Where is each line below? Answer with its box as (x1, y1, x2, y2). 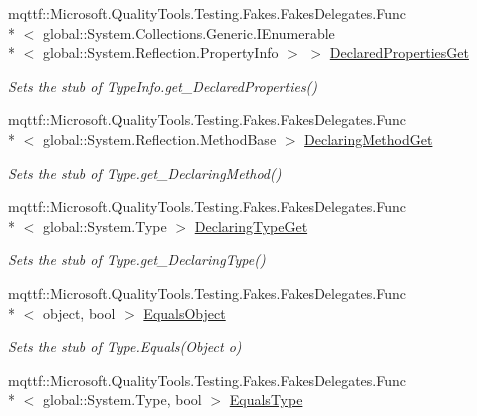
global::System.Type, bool (42, 389, 202, 410)
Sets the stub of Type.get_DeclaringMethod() (8, 162, 282, 183)
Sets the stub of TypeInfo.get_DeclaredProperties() (8, 75, 318, 96)
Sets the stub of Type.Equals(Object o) (8, 336, 242, 357)
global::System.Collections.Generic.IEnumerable (42, 22, 335, 43)
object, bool (42, 302, 116, 323)
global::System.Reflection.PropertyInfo (42, 42, 279, 63)
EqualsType (229, 389, 303, 410)
